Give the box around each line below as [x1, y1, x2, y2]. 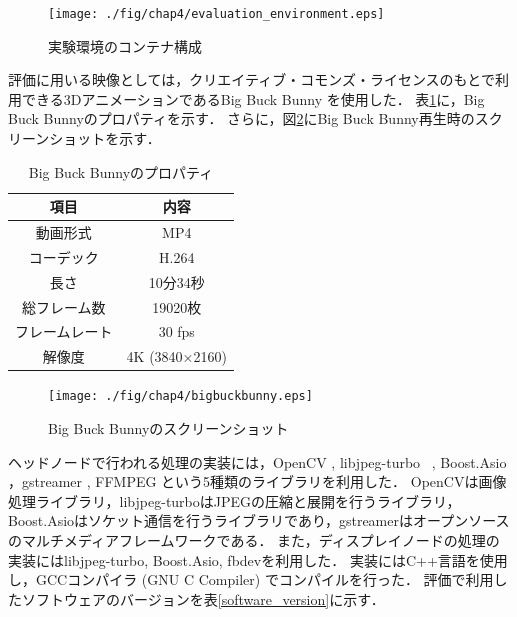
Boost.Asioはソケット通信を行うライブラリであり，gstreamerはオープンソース [8, 510, 510, 531]
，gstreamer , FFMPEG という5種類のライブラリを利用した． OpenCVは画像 [8, 471, 507, 492]
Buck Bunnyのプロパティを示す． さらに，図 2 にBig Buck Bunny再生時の [8, 108, 475, 129]
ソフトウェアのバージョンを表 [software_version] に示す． [21, 588, 385, 609]
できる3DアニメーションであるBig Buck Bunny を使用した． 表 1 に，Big [21, 88, 485, 109]
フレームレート [15, 321, 113, 342]
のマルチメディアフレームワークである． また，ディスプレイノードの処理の [8, 530, 500, 550]
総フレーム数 [22, 296, 106, 317]
